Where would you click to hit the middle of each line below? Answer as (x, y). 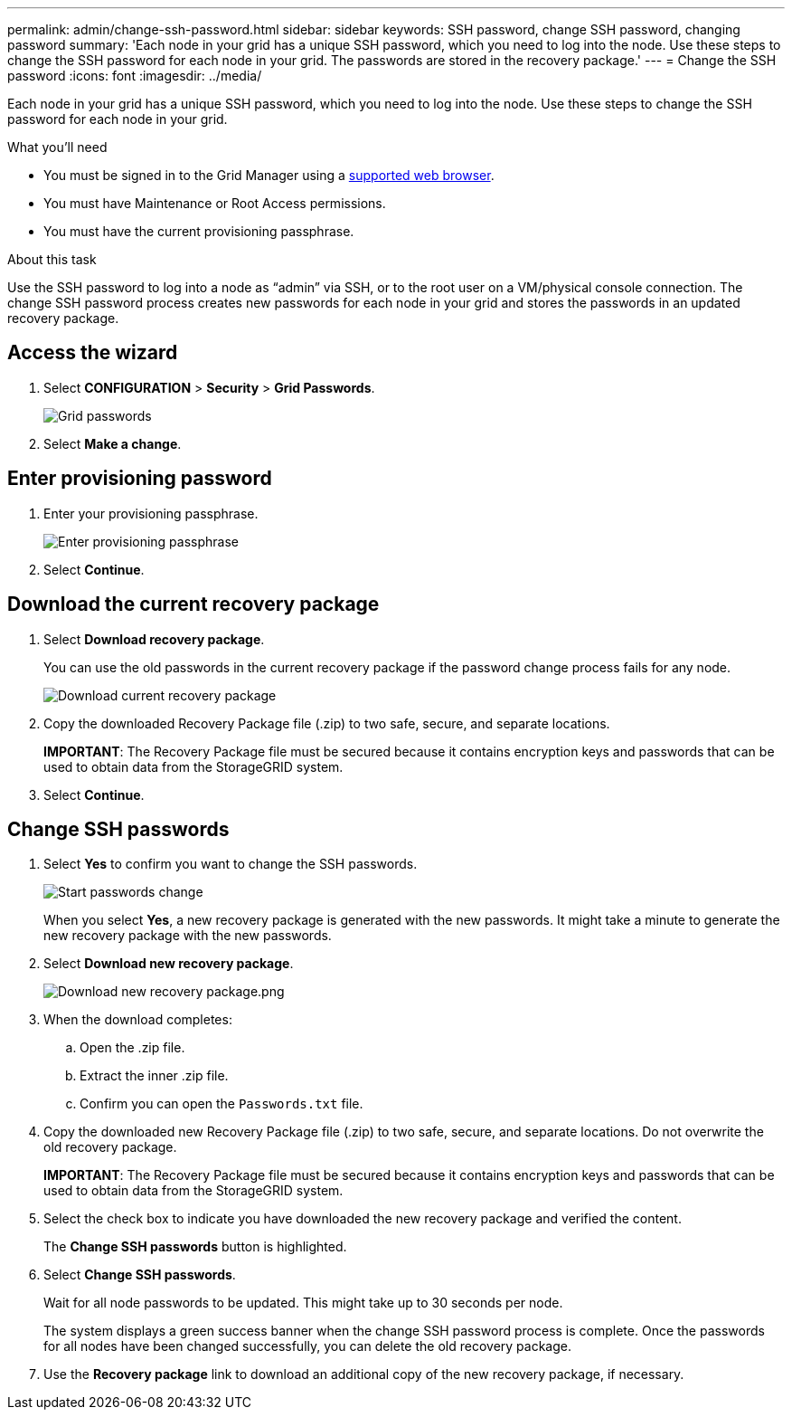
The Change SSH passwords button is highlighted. (195, 1247)
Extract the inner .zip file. (154, 1076)
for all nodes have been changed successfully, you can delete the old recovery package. (307, 1346)
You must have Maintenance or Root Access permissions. (215, 203)
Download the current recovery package (193, 604)
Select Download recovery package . (154, 639)
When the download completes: (138, 1020)
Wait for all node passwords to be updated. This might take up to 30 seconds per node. (303, 1303)
